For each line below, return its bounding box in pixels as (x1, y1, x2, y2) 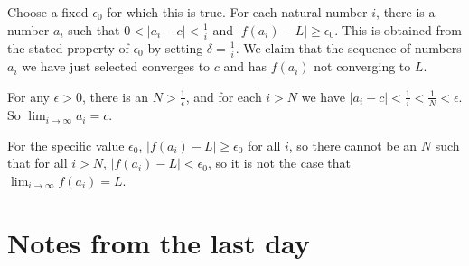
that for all (7, 153, 68, 172)
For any (7, 87, 50, 105)
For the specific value (7, 135, 125, 154)
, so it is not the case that (207, 153, 352, 172)
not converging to (314, 57, 411, 76)
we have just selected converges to (22, 57, 211, 76)
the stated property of (7, 38, 129, 57)
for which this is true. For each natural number (107, 3, 368, 21)
